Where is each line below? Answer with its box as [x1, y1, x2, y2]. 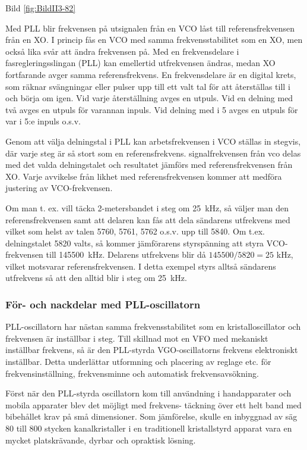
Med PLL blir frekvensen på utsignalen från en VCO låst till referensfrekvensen [5, 21, 295, 34]
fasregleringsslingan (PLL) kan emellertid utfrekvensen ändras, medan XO [5, 57, 276, 69]
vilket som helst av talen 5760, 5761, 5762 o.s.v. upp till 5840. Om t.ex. [5, 225, 265, 237]
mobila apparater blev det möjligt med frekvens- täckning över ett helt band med [5, 398, 302, 411]
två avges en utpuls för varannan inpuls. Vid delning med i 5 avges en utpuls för [5, 103, 298, 115]
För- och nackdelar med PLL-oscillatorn [5, 296, 201, 311]
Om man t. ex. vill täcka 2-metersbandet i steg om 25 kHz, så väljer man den [5, 201, 289, 214]
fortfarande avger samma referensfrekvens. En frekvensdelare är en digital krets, [5, 68, 296, 80]
